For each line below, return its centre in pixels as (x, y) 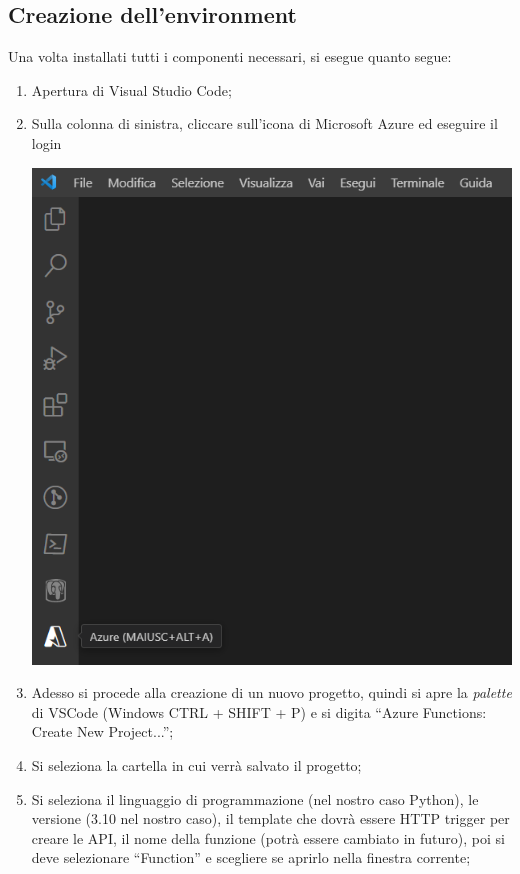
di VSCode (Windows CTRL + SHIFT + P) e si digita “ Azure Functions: (259, 711)
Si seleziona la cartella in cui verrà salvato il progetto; (196, 765)
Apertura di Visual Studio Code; (131, 89)
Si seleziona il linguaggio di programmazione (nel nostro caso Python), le (255, 798)
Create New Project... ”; (102, 731)
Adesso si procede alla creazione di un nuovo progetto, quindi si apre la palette (271, 692)
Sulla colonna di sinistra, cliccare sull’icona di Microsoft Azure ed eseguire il (264, 123)
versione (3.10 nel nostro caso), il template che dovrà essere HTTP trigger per (270, 818)
